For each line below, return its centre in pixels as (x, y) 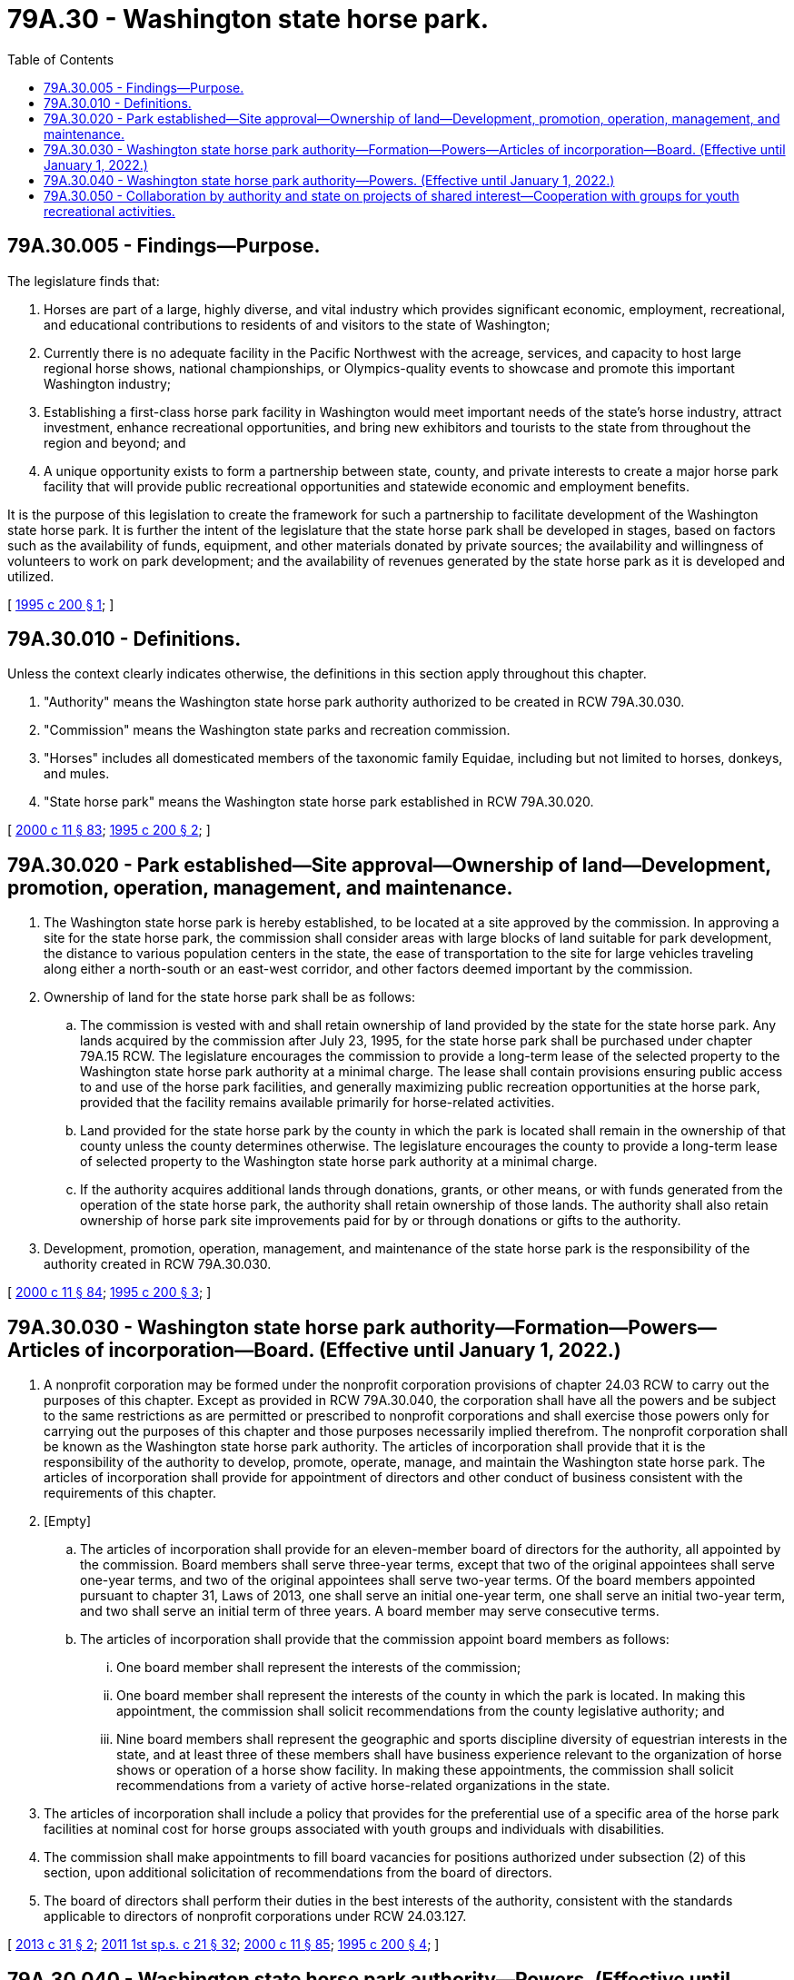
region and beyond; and (115, 442)
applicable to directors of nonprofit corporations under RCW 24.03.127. (255, 1916)
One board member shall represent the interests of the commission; (319, 1668)
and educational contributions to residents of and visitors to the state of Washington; (297, 324)
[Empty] (68, 1521)
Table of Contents (61, 59)
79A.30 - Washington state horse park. (248, 19)
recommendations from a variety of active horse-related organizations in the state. (363, 1786)
